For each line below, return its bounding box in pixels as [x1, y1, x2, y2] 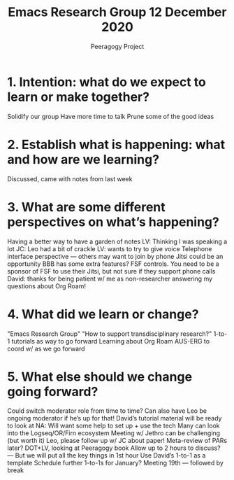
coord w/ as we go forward [7, 344, 85, 353]
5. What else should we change [7, 369, 193, 385]
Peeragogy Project [90, 42, 145, 50]
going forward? [7, 383, 98, 400]
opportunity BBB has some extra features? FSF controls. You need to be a [7, 260, 219, 268]
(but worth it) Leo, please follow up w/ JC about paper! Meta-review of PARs [7, 437, 228, 445]
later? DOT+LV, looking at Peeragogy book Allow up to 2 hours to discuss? [7, 444, 221, 452]
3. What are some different [7, 199, 166, 215]
